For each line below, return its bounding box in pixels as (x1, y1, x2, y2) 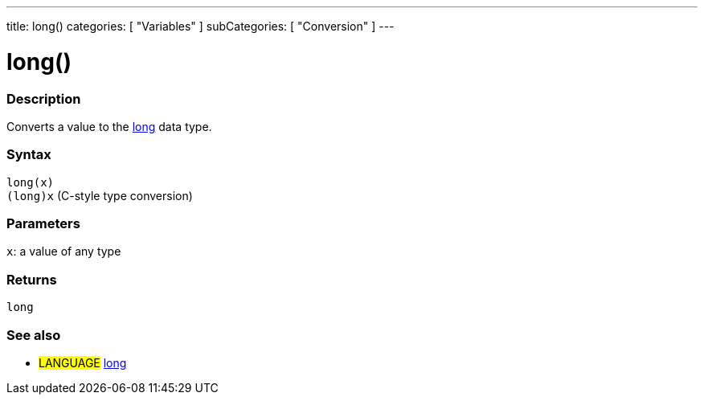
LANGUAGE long (39, 355, 127, 370)
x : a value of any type (6, 244, 121, 259)
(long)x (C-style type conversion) (6, 188, 193, 203)
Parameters (6, 215, 80, 231)
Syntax (6, 146, 51, 163)
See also (6, 326, 61, 343)
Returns (6, 271, 57, 288)
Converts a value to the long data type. (6, 119, 212, 133)
